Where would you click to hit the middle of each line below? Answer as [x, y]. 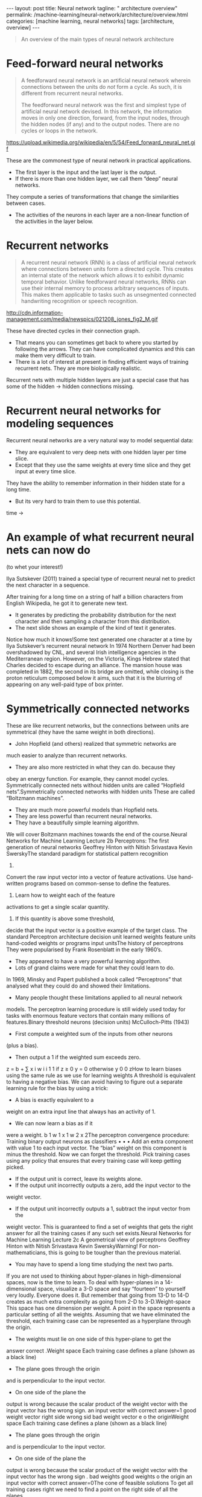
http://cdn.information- [35, 312]
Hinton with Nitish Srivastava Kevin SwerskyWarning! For [77, 1246]
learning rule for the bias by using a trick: [57, 1088]
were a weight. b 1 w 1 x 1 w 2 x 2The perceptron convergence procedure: [98, 1135]
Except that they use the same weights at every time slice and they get [103, 465]
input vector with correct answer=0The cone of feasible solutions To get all [100, 1482]
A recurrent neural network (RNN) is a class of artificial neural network [109, 262]
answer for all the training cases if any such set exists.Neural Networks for [99, 1233]
